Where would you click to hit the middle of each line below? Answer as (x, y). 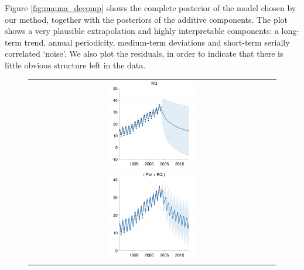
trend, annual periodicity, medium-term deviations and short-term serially (157, 42)
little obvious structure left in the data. (75, 65)
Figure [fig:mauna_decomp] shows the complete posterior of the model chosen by (151, 8)
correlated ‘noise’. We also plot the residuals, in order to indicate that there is (144, 53)
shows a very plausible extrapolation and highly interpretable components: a (142, 31)
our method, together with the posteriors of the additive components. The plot (146, 19)
